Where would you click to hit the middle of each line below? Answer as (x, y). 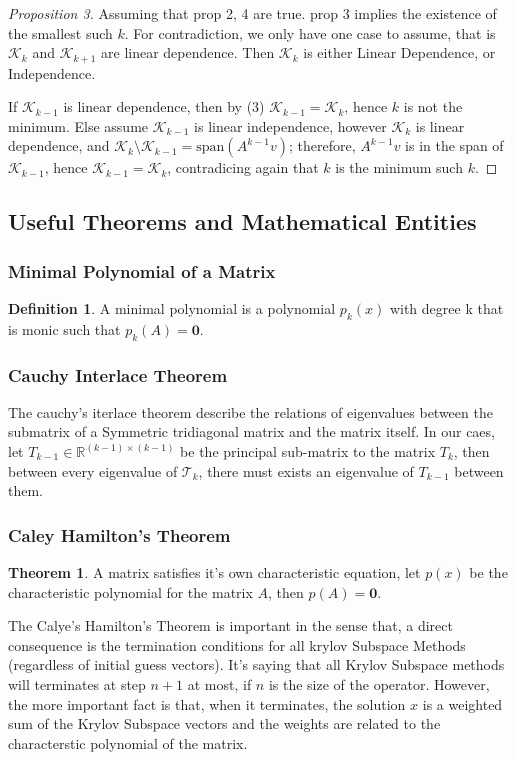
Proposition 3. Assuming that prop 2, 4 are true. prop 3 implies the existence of (252, 13)
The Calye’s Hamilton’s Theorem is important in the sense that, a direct (230, 625)
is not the (433, 106)
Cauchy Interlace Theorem (118, 374)
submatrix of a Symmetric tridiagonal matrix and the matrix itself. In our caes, (251, 431)
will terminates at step (77, 683)
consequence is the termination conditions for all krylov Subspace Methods (237, 644)
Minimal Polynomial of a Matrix (142, 270)
